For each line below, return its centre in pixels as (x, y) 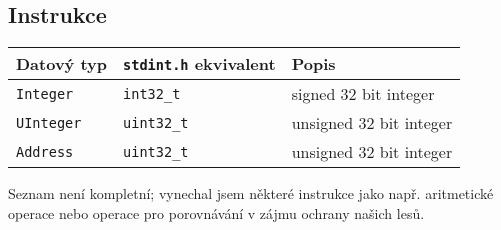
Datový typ (62, 64)
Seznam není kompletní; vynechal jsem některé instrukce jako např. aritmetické (251, 193)
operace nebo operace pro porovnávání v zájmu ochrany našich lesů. (216, 212)
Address (45, 151)
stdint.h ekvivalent (199, 64)
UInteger (49, 122)
